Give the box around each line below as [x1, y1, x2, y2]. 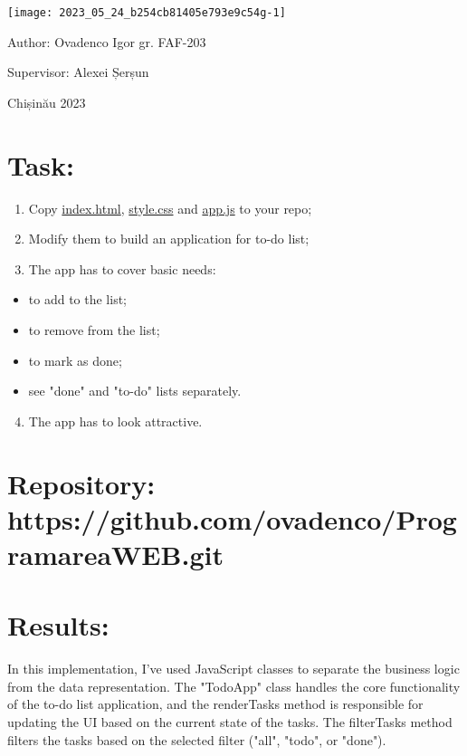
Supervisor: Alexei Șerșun [7, 62, 149, 81]
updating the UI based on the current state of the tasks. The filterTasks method [7, 712, 453, 731]
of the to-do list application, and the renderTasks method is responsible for [7, 694, 424, 713]
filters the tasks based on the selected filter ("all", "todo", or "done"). [7, 730, 386, 749]
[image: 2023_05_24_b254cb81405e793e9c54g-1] [7, 6, 286, 19]
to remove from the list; [28, 320, 160, 339]
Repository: [7, 464, 156, 502]
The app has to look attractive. [28, 411, 203, 430]
